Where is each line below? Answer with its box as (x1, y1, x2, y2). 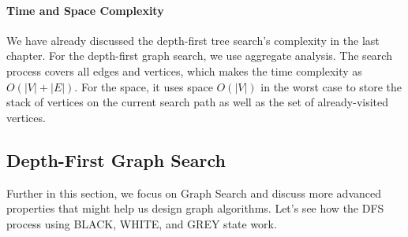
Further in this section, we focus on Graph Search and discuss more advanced (6, 184, 382, 201)
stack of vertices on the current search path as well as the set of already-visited (6, 94, 389, 110)
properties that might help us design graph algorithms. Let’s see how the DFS (6, 200, 384, 217)
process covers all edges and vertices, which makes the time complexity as (6, 62, 362, 79)
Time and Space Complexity (6, 2, 164, 18)
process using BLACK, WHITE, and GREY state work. (6, 215, 277, 231)
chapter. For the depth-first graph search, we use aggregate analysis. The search (6, 47, 392, 64)
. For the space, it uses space (74, 78, 213, 94)
